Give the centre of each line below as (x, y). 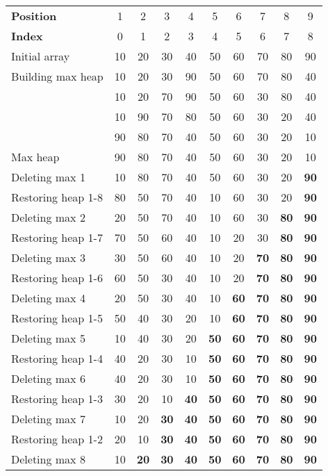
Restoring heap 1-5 (57, 318)
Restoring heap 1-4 (57, 358)
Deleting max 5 (48, 338)
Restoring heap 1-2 (57, 439)
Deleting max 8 (48, 459)
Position (34, 16)
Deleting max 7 (48, 419)
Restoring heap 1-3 (57, 399)
